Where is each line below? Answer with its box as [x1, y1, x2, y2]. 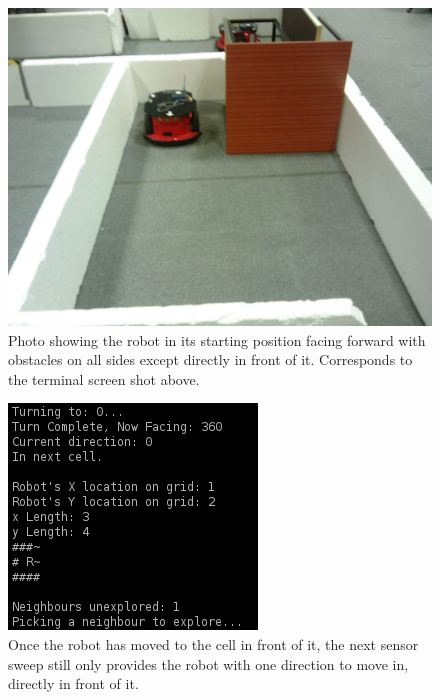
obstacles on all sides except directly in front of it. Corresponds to [8, 349, 413, 370]
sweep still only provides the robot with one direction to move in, [8, 653, 409, 674]
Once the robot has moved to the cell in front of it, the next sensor [8, 633, 419, 654]
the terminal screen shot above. [8, 368, 200, 389]
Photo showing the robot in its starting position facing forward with [8, 329, 426, 350]
